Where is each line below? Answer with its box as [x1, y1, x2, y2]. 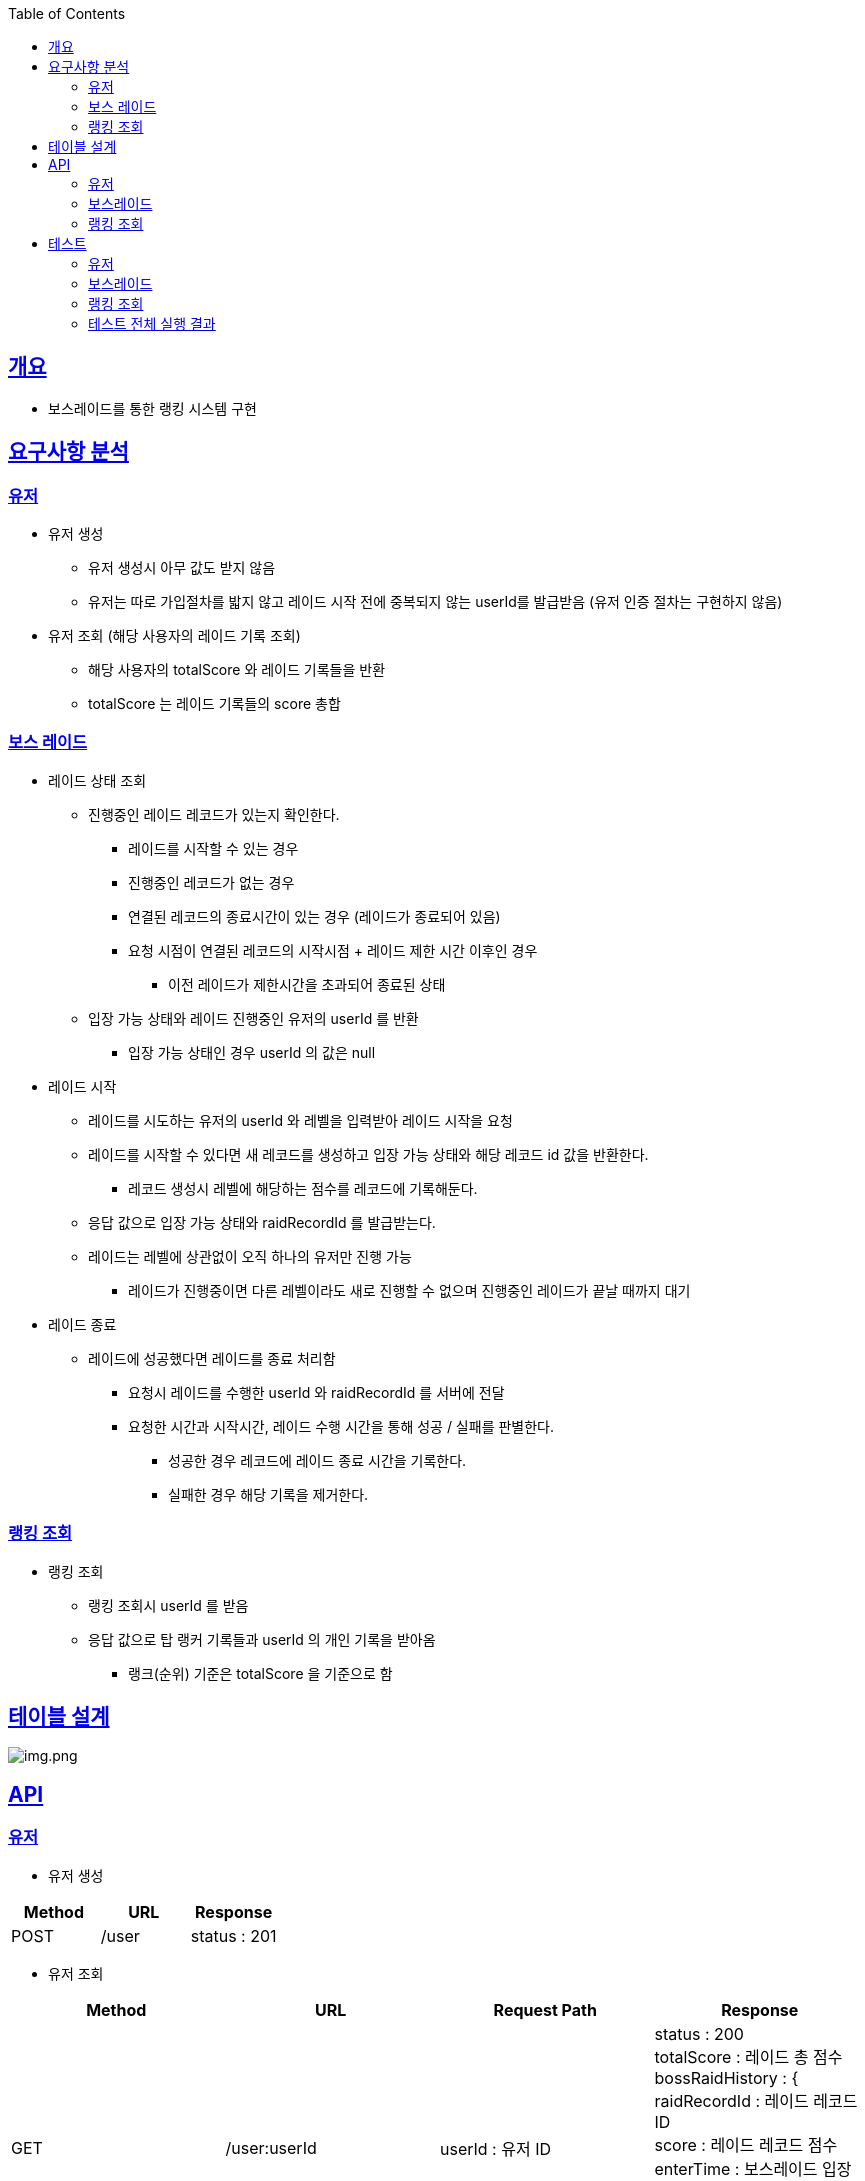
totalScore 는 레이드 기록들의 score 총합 [88, 695, 341, 713]
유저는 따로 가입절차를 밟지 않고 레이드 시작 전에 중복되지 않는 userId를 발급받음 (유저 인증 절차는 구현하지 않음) [88, 593, 783, 611]
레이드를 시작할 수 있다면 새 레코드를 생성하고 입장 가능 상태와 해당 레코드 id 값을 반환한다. [88, 1145, 649, 1163]
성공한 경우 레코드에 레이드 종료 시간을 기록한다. [168, 1451, 467, 1469]
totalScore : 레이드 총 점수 [654, 2046, 843, 2067]
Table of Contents [8, 5, 126, 22]
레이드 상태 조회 [48, 771, 147, 789]
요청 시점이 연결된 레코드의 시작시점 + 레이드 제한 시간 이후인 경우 [128, 941, 538, 959]
